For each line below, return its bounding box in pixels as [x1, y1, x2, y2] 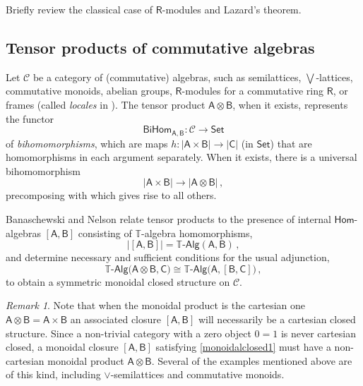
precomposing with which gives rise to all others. [6, 188, 217, 203]
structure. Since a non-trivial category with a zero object [6, 325, 251, 340]
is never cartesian [280, 325, 356, 340]
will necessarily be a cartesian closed [198, 311, 356, 326]
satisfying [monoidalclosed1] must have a [155, 339, 331, 354]
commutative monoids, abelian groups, [6, 83, 172, 98]
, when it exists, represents [232, 97, 348, 111]
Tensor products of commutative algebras [6, 36, 315, 58]
